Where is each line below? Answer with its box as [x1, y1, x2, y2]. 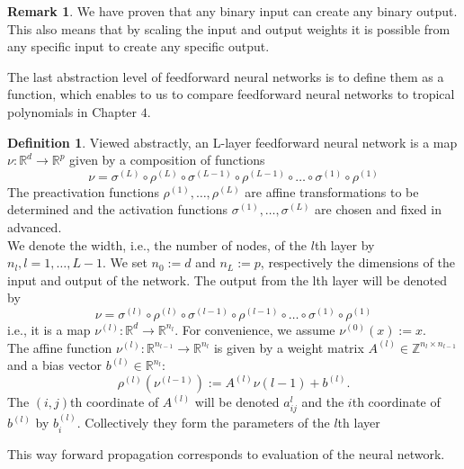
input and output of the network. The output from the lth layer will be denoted [7, 270, 448, 289]
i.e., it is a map [7, 320, 91, 338]
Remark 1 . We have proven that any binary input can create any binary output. [7, 2, 458, 20]
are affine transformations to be [245, 182, 419, 201]
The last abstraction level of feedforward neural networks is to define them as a [7, 67, 444, 86]
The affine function [7, 338, 112, 356]
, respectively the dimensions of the [260, 253, 455, 272]
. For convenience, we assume [174, 320, 335, 338]
